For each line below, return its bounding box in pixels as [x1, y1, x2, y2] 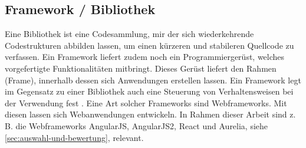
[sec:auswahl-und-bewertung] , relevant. [5, 131, 144, 143]
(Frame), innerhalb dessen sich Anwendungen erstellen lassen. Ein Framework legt [5, 73, 301, 86]
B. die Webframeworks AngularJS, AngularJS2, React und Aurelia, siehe [5, 119, 268, 132]
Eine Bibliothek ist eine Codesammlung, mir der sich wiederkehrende [5, 28, 254, 40]
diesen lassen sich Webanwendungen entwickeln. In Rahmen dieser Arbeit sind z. [5, 108, 296, 120]
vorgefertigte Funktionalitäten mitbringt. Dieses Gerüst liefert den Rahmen [5, 62, 277, 74]
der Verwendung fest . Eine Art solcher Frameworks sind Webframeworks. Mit [5, 96, 287, 109]
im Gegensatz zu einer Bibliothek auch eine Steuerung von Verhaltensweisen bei [5, 85, 294, 97]
